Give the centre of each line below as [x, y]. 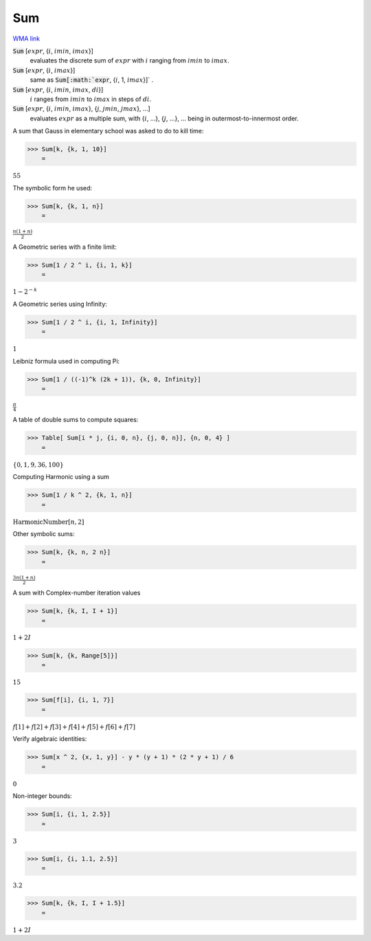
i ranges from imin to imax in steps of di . [90, 99]
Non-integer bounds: [42, 796]
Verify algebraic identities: [50, 739]
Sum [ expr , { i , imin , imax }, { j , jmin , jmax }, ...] [81, 109]
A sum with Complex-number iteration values [77, 593]
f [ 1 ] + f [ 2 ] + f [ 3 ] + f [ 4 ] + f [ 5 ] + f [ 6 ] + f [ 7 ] [74, 727]
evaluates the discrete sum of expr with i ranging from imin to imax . [130, 60]
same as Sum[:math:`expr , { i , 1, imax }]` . [92, 80]
